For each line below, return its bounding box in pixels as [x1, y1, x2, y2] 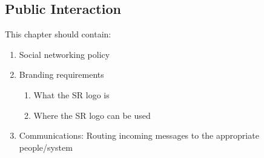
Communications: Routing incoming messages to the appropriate [19, 129, 259, 142]
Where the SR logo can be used [33, 109, 151, 121]
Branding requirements [19, 68, 104, 81]
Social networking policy [19, 48, 110, 60]
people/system [19, 141, 73, 153]
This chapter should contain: [5, 28, 111, 40]
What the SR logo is [33, 88, 110, 101]
